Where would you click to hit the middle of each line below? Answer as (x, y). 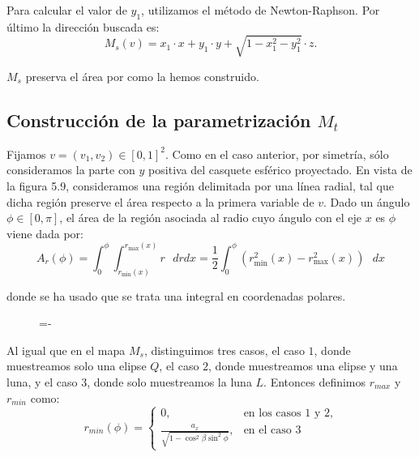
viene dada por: (45, 233)
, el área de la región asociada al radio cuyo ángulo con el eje (211, 218)
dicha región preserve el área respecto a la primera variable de (160, 201)
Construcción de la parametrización (159, 120)
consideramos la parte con (71, 170)
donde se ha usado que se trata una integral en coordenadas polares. (176, 295)
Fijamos (26, 154)
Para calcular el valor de (67, 10)
